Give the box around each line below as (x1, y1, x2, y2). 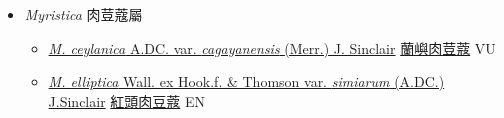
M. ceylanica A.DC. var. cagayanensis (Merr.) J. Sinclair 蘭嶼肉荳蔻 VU (48, 37, 496, 58)
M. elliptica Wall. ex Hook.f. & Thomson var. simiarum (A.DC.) (48, 71, 445, 92)
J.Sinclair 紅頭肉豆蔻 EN (48, 90, 206, 111)
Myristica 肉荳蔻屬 (24, 4, 143, 24)
